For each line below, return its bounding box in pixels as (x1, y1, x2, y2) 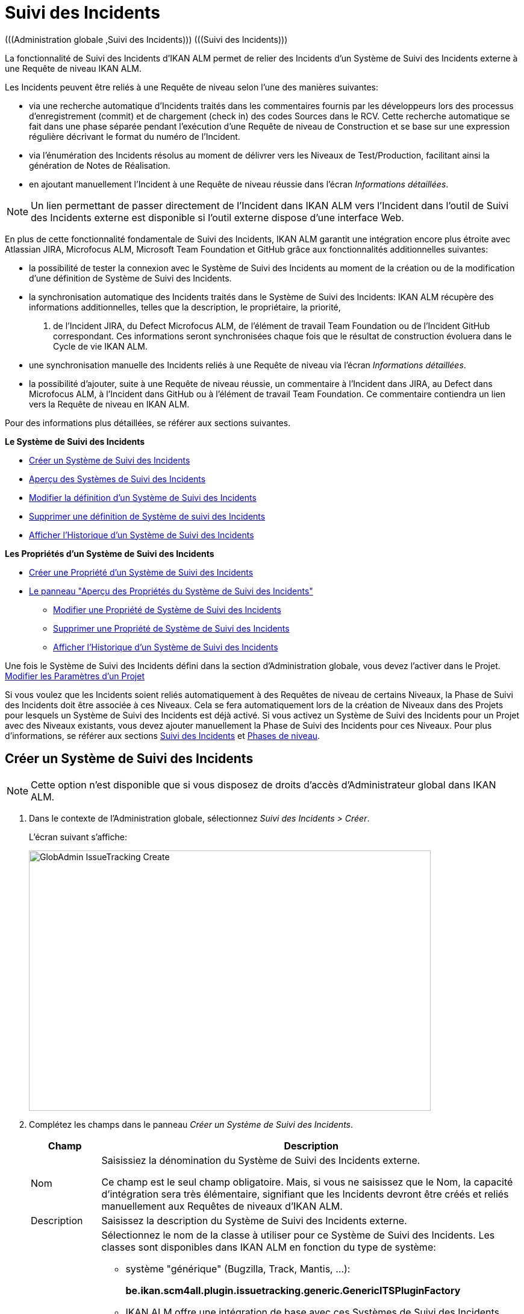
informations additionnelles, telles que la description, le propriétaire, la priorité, (29, 301, 341, 312)
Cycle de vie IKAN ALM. (53, 341, 148, 351)
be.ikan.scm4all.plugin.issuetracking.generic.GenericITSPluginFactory (125, 1284, 461, 1297)
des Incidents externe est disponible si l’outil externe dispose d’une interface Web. (31, 211, 404, 224)
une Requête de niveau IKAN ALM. (5, 63, 142, 74)
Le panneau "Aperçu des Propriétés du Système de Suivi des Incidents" (29, 585, 313, 596)
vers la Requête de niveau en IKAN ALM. (29, 398, 190, 409)
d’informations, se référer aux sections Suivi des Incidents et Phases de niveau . (5, 730, 320, 741)
